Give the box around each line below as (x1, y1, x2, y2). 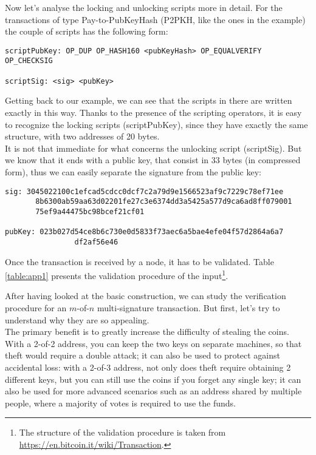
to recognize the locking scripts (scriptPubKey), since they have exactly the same (5, 118, 308, 130)
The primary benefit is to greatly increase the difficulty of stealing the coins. (5, 325, 289, 338)
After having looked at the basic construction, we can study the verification (5, 289, 286, 302)
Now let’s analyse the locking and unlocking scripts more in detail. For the (5, 1, 283, 13)
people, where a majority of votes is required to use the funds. (5, 396, 236, 409)
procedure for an (5, 301, 67, 314)
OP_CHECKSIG (5, 56, 53, 66)
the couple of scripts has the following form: (5, 25, 168, 38)
